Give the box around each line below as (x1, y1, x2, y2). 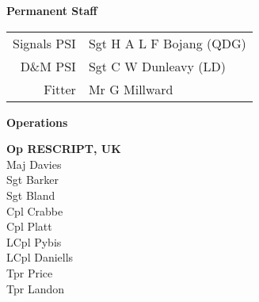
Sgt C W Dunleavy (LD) (88, 56, 227, 75)
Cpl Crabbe (6, 202, 63, 219)
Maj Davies (6, 155, 62, 172)
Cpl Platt (6, 218, 52, 235)
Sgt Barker (6, 171, 59, 188)
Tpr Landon (6, 280, 64, 296)
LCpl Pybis (6, 233, 62, 250)
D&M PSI (20, 56, 76, 75)
